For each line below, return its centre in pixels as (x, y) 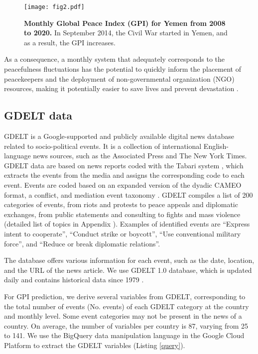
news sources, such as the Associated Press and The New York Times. (140, 156)
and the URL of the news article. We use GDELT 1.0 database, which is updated (128, 270)
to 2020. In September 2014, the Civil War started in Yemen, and (126, 33)
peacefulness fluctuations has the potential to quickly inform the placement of (123, 69)
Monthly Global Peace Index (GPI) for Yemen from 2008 (125, 23)
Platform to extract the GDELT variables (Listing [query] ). (95, 345)
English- (216, 146)
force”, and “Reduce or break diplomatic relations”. (82, 243)
